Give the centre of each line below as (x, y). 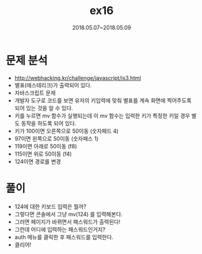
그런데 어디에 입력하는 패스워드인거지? (60, 229)
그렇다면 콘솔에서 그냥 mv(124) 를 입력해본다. (68, 214)
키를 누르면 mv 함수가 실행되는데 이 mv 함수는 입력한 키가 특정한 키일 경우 (102, 115)
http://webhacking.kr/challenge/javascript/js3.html (78, 78)
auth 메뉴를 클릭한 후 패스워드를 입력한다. (64, 237)
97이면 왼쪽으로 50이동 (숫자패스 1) (56, 139)
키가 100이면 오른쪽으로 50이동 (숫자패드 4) (67, 131)
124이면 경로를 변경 (38, 161)
